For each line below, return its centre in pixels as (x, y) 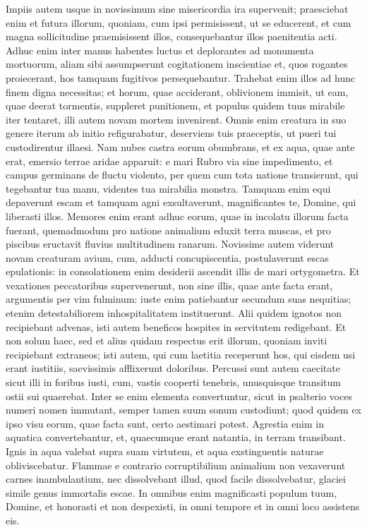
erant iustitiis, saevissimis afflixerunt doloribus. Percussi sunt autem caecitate (173, 368)
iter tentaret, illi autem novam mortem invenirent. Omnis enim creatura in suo (176, 119)
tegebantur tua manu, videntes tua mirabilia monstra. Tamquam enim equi (168, 188)
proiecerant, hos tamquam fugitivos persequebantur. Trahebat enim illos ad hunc (181, 77)
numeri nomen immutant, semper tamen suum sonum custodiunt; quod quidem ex (183, 410)
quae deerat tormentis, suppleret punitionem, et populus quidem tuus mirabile (175, 106)
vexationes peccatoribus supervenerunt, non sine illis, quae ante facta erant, (169, 285)
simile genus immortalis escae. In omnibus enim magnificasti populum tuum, (172, 492)
